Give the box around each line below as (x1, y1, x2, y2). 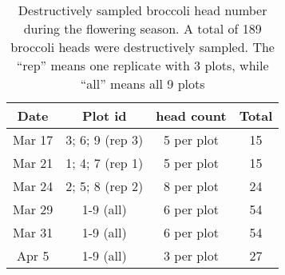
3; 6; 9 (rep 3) (65, 130, 144, 149)
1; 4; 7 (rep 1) (65, 153, 144, 172)
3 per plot (163, 246, 219, 265)
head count (156, 106, 227, 125)
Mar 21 (13, 153, 53, 172)
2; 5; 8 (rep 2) (65, 177, 144, 195)
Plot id (82, 106, 127, 125)
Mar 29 (13, 200, 53, 218)
